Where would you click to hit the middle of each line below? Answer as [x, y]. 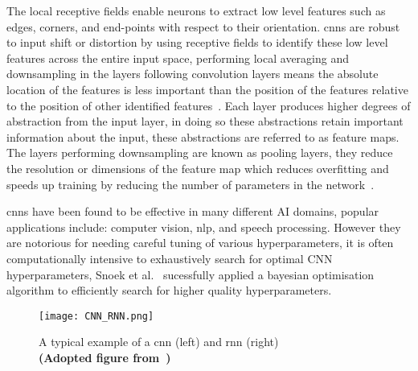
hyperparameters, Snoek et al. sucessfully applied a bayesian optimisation [191, 274]
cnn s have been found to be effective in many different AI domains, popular [193, 211]
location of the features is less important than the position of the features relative [207, 89]
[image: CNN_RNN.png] [96, 316]
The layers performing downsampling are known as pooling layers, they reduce [200, 153]
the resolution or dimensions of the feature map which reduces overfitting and [198, 168]
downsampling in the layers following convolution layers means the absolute [193, 74]
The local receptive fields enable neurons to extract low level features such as [196, 10]
